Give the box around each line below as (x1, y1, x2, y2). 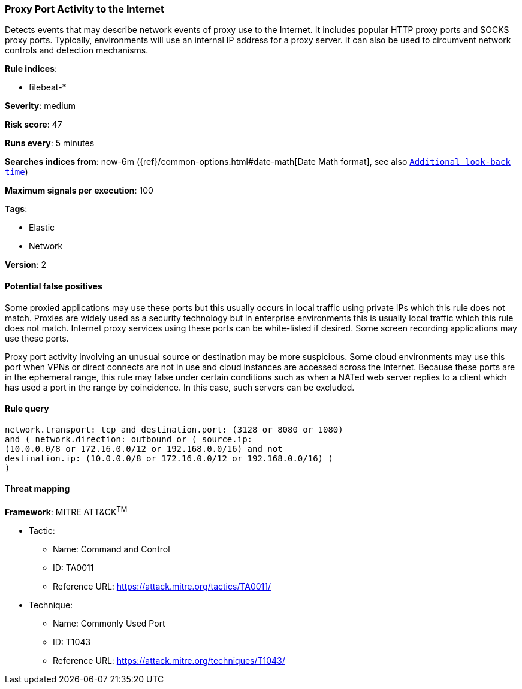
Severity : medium (5, 101, 76, 111)
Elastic (29, 222, 55, 233)
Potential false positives (5, 280, 102, 291)
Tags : (5, 204, 28, 214)
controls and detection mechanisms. (5, 45, 149, 56)
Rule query (5, 403, 49, 414)
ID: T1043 (53, 636, 91, 647)
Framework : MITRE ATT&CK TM (5, 505, 128, 517)
